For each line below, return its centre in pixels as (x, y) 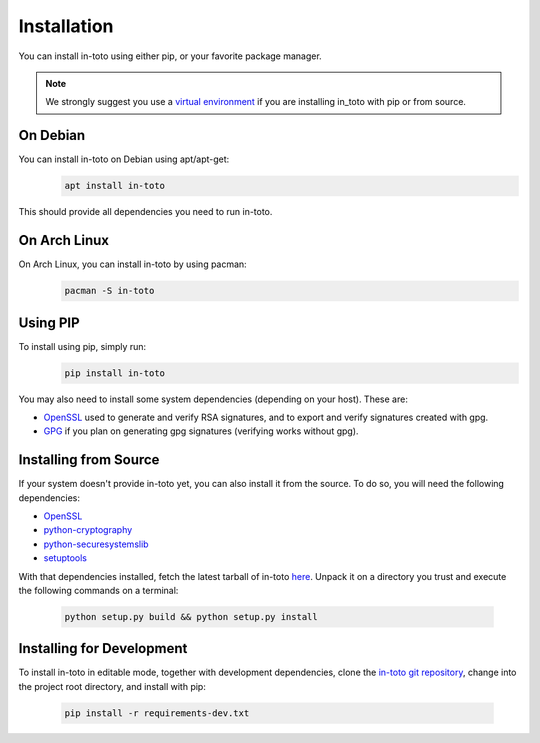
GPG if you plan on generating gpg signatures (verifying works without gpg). (201, 431)
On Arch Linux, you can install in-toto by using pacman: (132, 264)
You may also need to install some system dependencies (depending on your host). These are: (213, 399)
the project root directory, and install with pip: (112, 686)
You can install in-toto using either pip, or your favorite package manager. (170, 56)
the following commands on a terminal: (98, 590)
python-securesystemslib (96, 544)
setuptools (65, 558)
